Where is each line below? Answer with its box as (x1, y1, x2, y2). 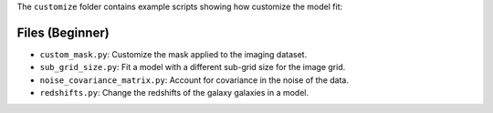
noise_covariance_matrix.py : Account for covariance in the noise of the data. (39, 74, 349, 86)
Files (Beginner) (16, 25, 110, 40)
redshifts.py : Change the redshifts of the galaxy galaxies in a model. (39, 87, 309, 98)
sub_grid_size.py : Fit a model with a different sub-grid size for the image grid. (39, 62, 346, 73)
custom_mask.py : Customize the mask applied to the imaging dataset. (39, 48, 308, 59)
